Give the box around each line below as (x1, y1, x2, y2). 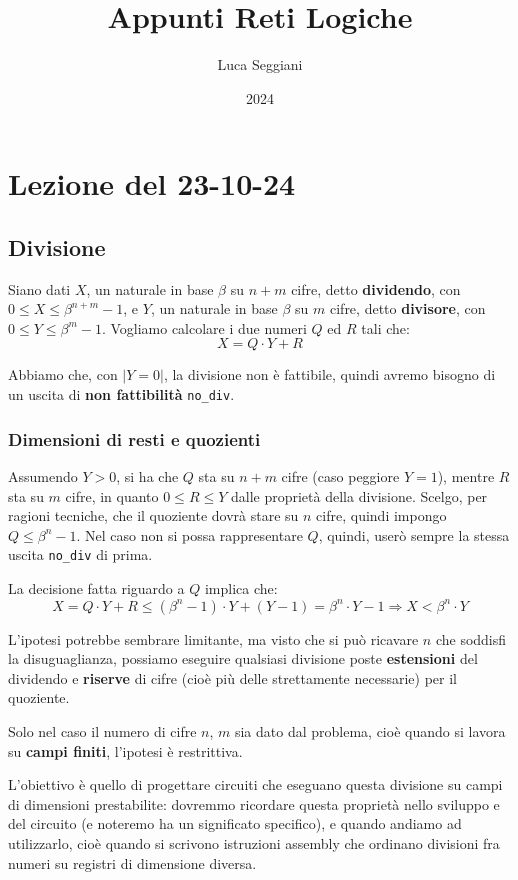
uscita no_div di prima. (8, 544, 153, 565)
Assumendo (8, 465, 78, 486)
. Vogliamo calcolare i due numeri (101, 317, 307, 338)
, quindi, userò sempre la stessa (318, 524, 510, 545)
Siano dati (8, 278, 71, 299)
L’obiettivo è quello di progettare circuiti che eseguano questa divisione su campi (8, 774, 503, 795)
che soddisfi (435, 628, 507, 649)
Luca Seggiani (217, 54, 303, 75)
